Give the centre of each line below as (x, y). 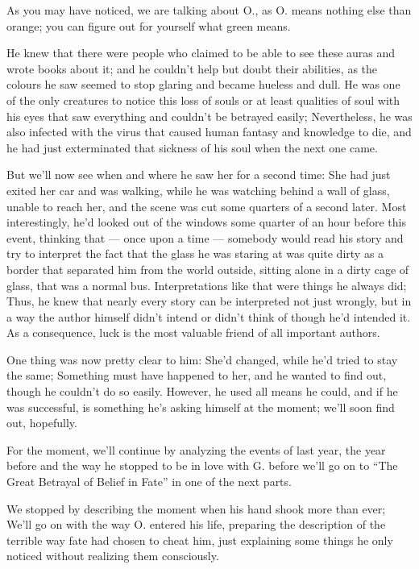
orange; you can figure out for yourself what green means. (149, 25)
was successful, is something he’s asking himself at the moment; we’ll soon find (201, 407)
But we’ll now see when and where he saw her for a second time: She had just (199, 174)
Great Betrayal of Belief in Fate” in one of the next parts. (149, 482)
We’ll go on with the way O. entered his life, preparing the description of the (196, 524)
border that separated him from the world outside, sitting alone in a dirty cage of (208, 269)
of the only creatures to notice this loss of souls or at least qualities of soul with (203, 100)
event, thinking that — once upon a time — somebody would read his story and (205, 237)
